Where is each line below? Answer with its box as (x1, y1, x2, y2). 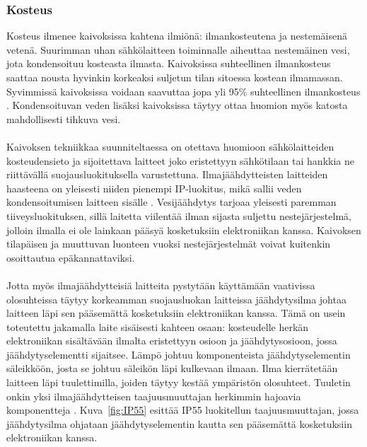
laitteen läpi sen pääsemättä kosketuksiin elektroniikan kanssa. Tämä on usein (6, 306, 346, 320)
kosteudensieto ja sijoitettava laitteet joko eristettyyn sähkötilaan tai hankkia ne (6, 153, 354, 168)
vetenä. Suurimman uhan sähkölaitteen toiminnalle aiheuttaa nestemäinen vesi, (6, 42, 350, 57)
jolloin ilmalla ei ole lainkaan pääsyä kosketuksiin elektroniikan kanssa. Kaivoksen (6, 222, 361, 237)
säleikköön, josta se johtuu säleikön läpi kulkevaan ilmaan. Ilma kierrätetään (6, 361, 338, 376)
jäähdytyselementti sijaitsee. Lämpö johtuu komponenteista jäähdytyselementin (6, 347, 351, 361)
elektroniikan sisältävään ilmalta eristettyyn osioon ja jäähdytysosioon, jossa (6, 333, 337, 348)
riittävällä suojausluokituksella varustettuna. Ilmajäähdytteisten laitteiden (6, 167, 328, 182)
